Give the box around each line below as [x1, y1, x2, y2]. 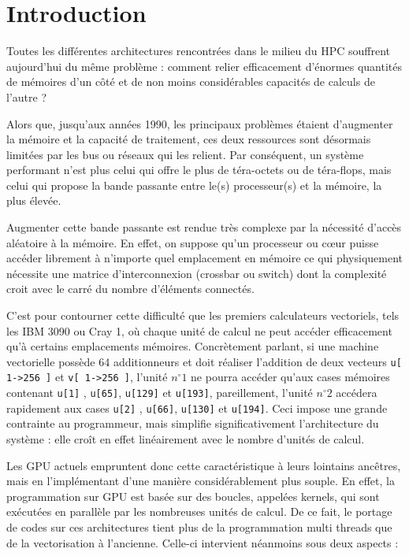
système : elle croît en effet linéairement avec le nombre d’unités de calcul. [6, 431, 365, 447]
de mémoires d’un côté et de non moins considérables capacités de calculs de [6, 73, 375, 90]
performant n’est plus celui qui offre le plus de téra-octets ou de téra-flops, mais [6, 161, 392, 178]
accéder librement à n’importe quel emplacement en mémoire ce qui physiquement [6, 250, 403, 266]
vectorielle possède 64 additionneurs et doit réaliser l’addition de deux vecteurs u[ [6, 353, 402, 369]
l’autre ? [6, 88, 46, 105]
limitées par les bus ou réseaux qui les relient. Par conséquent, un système [6, 146, 364, 162]
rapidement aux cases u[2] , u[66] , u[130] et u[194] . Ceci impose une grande [6, 399, 388, 416]
